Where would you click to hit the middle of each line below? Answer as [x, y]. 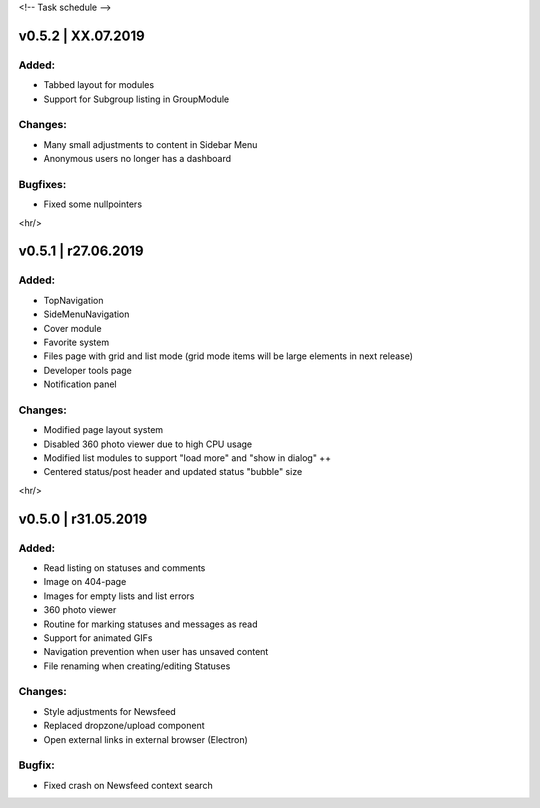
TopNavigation [73, 300]
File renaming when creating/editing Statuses [137, 666]
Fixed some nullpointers [93, 204]
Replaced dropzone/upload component [124, 726]
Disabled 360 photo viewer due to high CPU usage [148, 444]
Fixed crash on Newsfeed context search [128, 785]
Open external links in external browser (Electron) [146, 739]
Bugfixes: [42, 184]
